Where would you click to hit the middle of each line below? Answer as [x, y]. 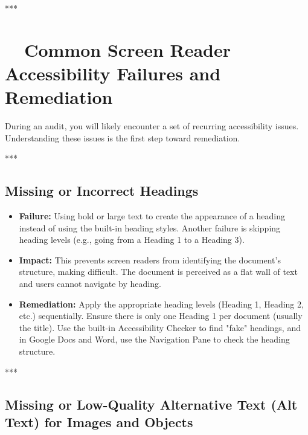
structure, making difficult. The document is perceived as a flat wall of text [158, 272]
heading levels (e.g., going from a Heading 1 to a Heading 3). [132, 240]
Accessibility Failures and [113, 73]
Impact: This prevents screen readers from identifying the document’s [150, 259]
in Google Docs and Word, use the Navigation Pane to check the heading [154, 339]
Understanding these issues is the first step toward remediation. [123, 137]
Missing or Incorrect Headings [102, 191]
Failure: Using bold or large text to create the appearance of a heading [152, 216]
